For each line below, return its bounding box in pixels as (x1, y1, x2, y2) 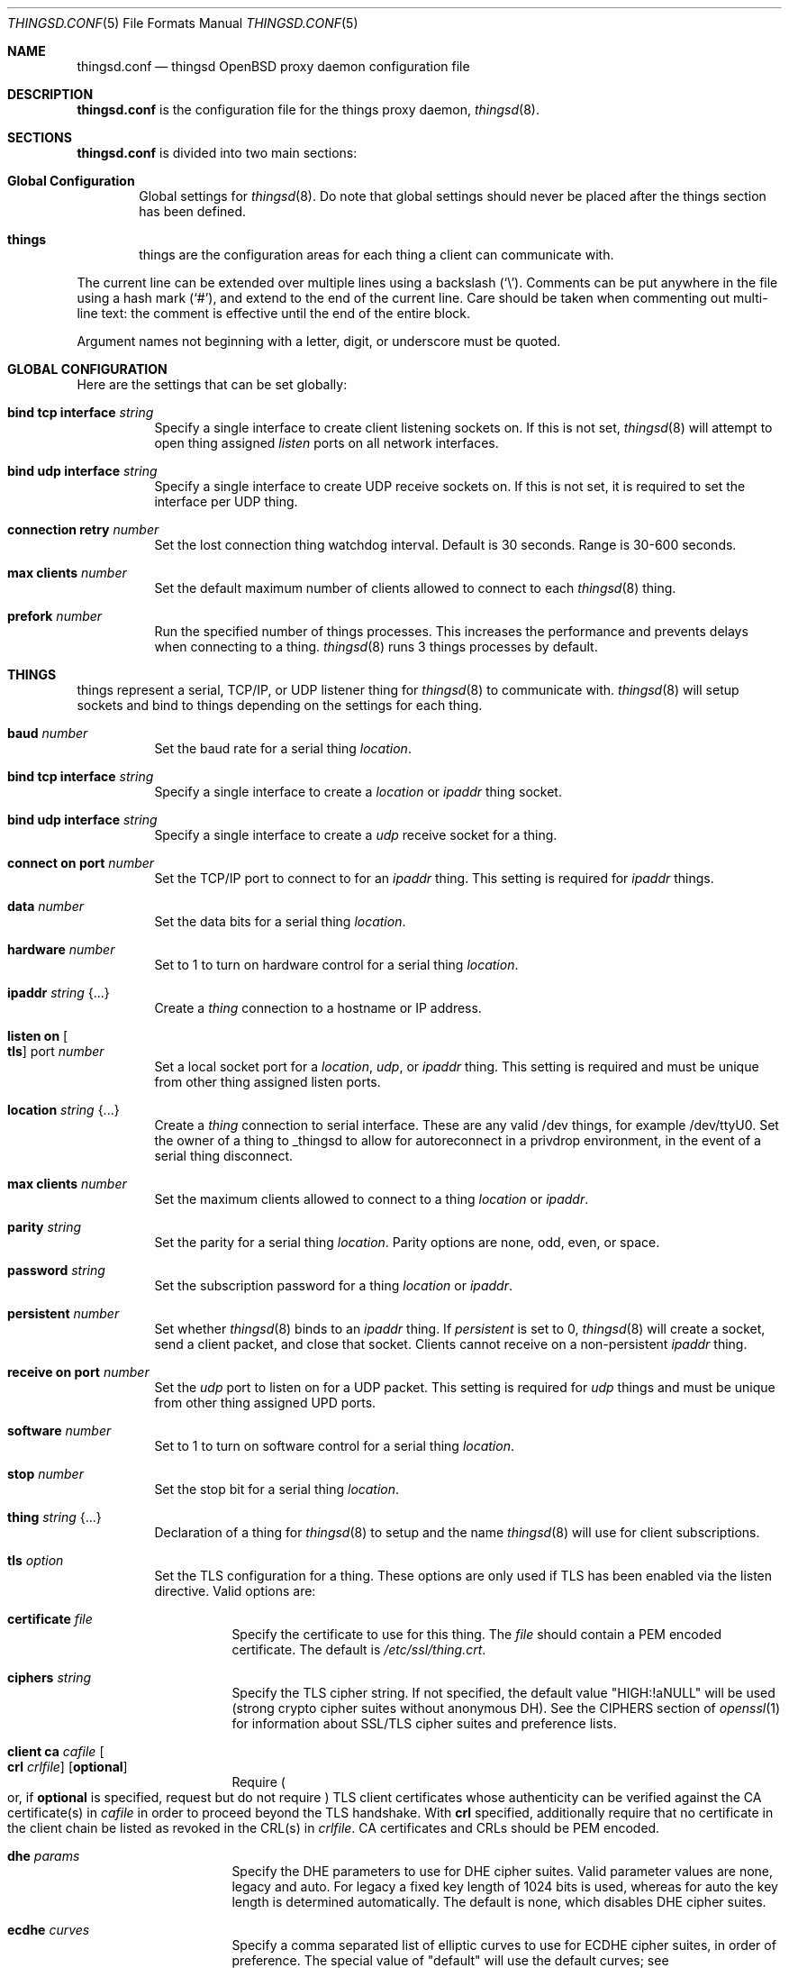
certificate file (7, 1611, 93, 1626)
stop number (7, 1466, 84, 1481)
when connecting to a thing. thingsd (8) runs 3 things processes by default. (154, 639, 598, 654)
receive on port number (7, 1364, 150, 1380)
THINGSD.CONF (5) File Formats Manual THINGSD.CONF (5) (7, 15, 358, 31)
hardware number (7, 942, 115, 957)
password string (7, 1262, 105, 1278)
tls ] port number (7, 1043, 104, 1059)
